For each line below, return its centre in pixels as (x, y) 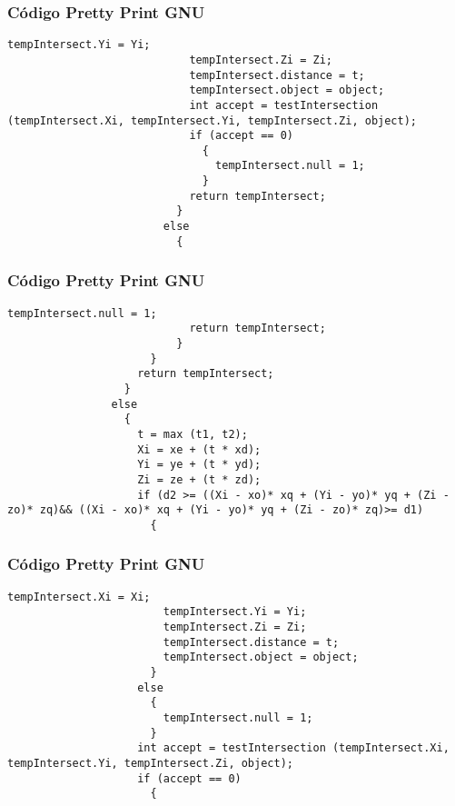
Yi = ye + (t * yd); (199, 465)
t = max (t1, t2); (193, 434)
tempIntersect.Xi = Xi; (79, 597)
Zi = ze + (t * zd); (199, 479)
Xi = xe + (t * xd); (199, 449)
